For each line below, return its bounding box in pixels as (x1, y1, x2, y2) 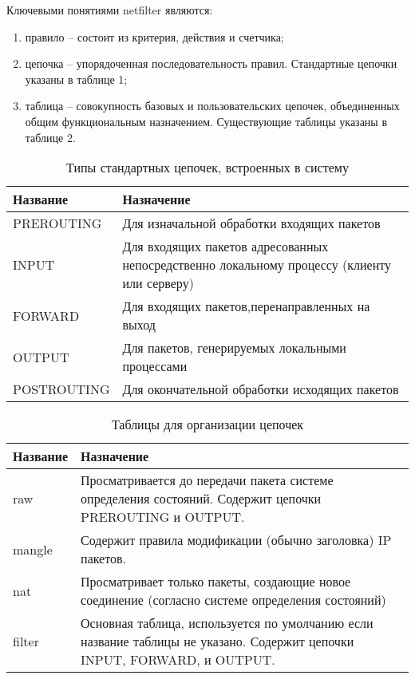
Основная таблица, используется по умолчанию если (81, 614, 373, 633)
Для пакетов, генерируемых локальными (122, 338, 346, 357)
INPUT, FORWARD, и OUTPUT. (81, 650, 275, 669)
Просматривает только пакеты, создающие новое (81, 572, 351, 591)
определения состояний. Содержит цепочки (81, 489, 322, 508)
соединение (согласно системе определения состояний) (81, 590, 386, 610)
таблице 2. (25, 128, 76, 145)
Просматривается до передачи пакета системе (81, 471, 334, 490)
